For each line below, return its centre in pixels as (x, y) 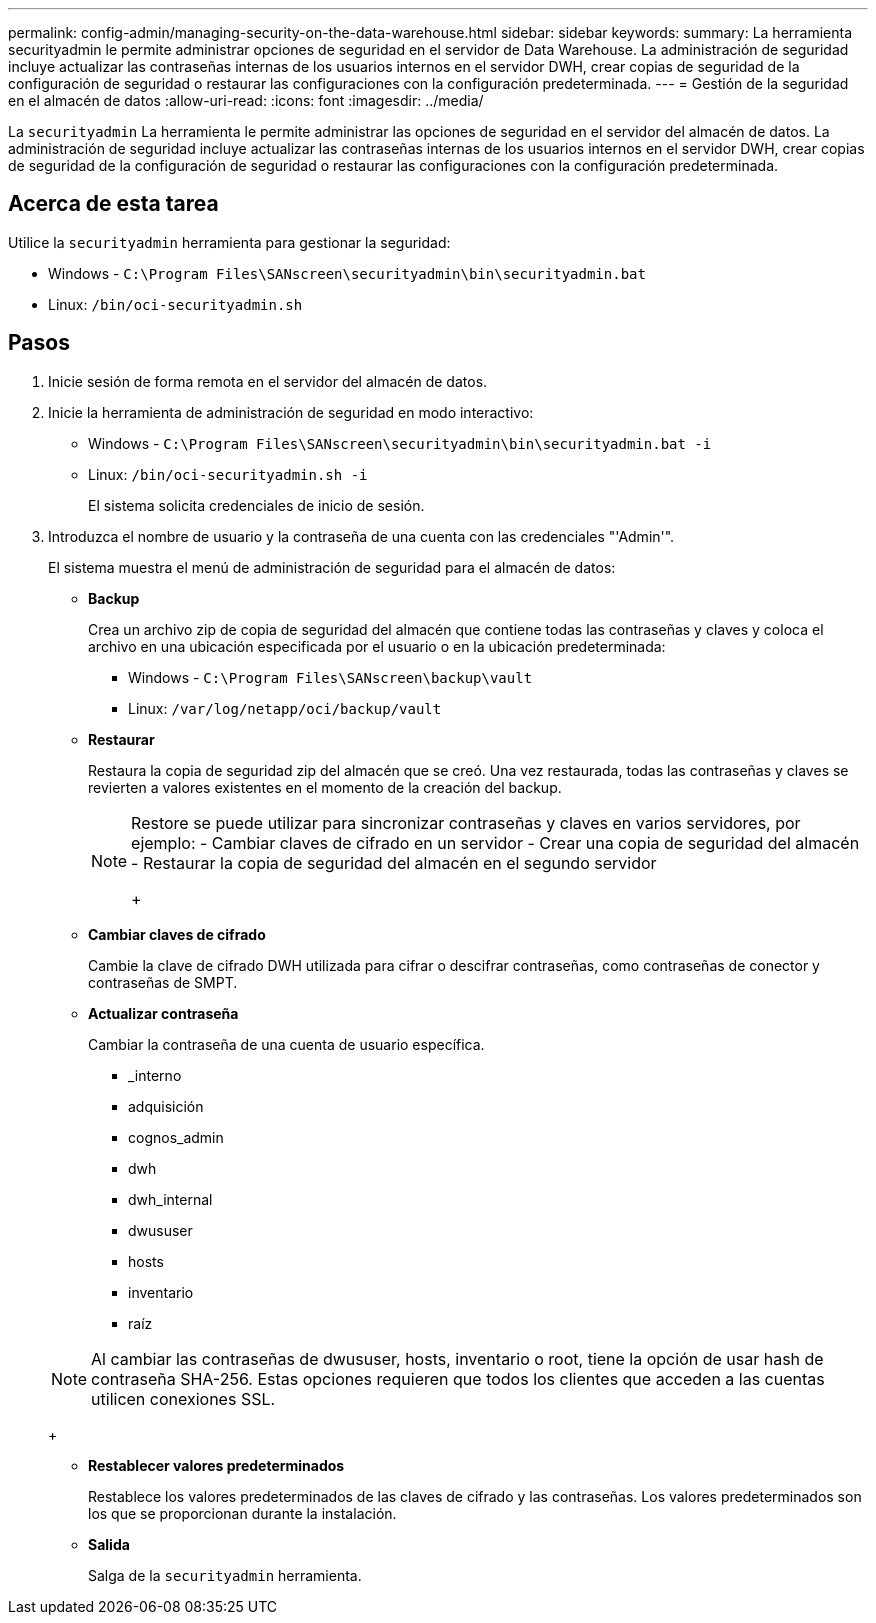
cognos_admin (176, 1137)
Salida (109, 1544)
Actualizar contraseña (163, 1013)
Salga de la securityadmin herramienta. (225, 1575)
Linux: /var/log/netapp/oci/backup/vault (285, 708)
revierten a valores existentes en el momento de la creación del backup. (325, 787)
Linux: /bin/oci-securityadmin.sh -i (228, 474)
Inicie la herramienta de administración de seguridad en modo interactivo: (291, 412)
